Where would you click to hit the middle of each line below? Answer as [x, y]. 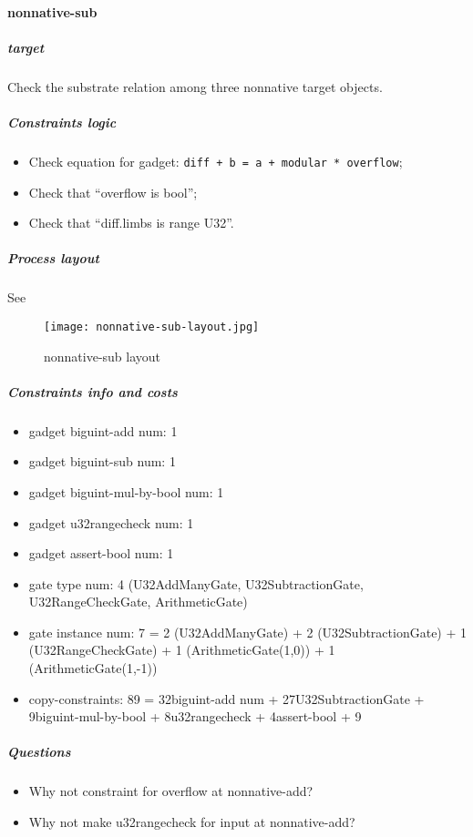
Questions [39, 752]
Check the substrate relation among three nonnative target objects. [195, 86]
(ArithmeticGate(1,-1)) [93, 668]
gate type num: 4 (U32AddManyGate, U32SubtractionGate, [196, 583]
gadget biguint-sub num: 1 [102, 461]
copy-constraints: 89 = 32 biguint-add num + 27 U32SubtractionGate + [226, 698]
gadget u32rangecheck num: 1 [111, 522]
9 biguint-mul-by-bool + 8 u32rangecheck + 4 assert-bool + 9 [195, 716]
